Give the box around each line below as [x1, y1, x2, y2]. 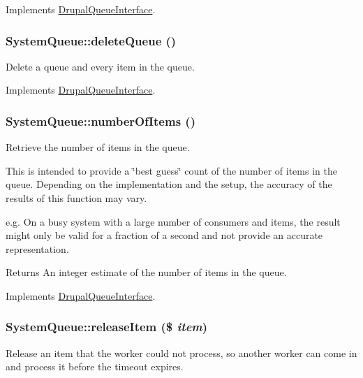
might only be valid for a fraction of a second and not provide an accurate [6, 228, 323, 242]
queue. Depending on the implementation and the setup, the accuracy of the [6, 177, 332, 191]
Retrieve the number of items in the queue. [6, 140, 190, 154]
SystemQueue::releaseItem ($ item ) [6, 318, 208, 335]
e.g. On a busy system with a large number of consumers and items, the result [6, 214, 341, 228]
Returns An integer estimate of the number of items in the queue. [6, 265, 287, 279]
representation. [6, 241, 69, 256]
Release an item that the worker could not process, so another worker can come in [6, 345, 357, 360]
